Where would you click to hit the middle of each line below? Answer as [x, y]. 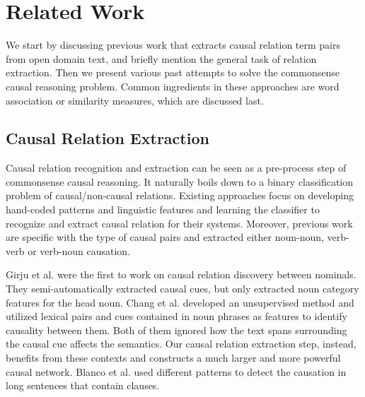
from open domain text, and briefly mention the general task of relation [161, 58]
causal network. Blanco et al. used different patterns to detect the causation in [176, 371]
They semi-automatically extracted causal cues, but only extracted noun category [182, 289]
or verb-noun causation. [79, 250]
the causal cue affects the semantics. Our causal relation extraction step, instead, [181, 344]
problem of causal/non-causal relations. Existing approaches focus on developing [180, 195]
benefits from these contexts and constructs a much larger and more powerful [173, 358]
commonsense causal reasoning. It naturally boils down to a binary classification [180, 181]
